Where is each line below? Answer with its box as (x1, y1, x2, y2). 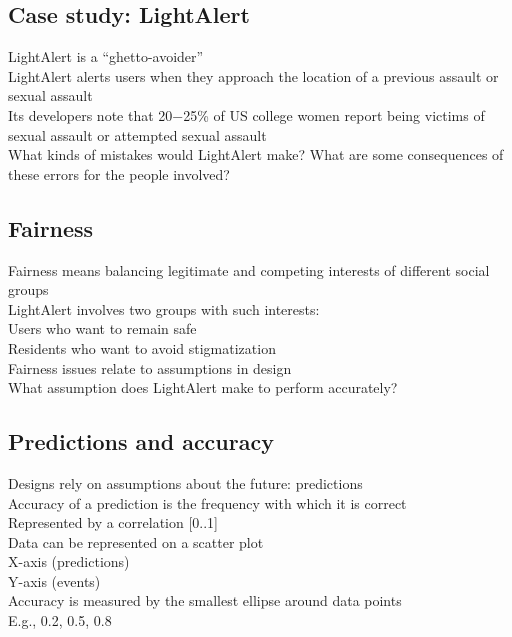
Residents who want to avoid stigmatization (8, 337, 276, 358)
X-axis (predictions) (8, 551, 130, 572)
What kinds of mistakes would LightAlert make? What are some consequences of (8, 144, 504, 165)
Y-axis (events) (8, 570, 101, 591)
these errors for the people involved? (8, 163, 230, 184)
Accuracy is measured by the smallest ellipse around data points (8, 590, 402, 611)
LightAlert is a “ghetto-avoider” (8, 46, 204, 67)
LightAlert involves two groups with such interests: (8, 298, 320, 319)
